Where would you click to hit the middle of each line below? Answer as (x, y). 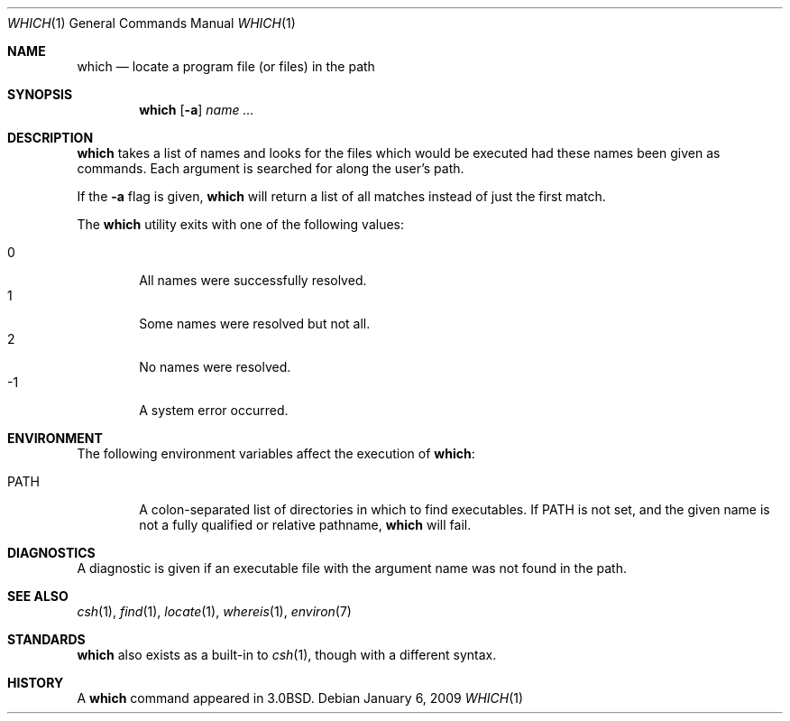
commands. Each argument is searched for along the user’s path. (271, 168)
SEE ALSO (38, 596)
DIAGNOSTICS (51, 553)
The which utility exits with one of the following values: (240, 224)
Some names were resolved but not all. (255, 324)
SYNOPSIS (40, 94)
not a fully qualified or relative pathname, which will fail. (305, 525)
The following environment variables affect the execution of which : (276, 453)
